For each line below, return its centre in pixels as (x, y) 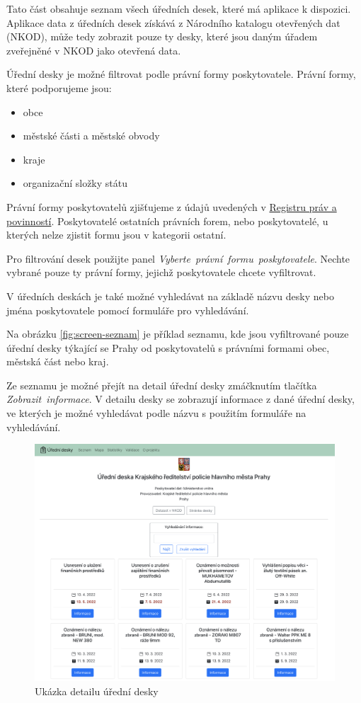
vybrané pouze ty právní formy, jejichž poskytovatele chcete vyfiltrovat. (161, 272)
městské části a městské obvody (91, 136)
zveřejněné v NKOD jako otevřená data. (94, 50)
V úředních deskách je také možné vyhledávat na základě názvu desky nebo (170, 296)
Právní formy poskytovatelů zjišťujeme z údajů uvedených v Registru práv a (172, 206)
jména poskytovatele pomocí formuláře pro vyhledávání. (128, 310)
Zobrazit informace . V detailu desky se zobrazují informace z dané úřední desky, (180, 399)
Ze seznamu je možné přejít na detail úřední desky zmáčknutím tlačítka (162, 385)
